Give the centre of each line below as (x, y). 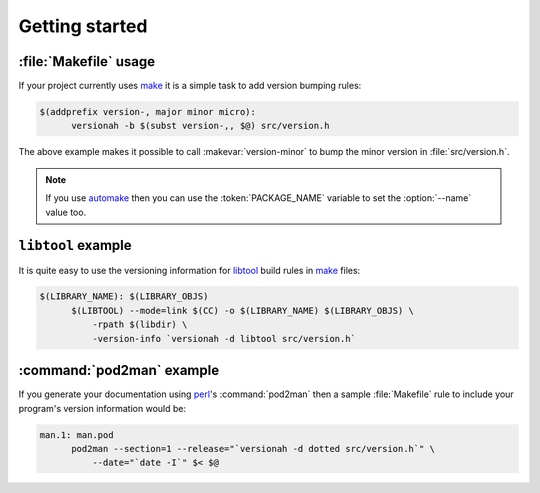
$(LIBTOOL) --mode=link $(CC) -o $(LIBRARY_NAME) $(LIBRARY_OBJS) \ (243, 310)
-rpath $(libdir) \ (139, 324)
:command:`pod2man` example (119, 370)
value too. (66, 212)
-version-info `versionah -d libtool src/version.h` (224, 338)
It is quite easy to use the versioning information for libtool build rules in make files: (189, 270)
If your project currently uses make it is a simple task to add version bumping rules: (190, 86)
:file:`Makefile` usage (86, 61)
